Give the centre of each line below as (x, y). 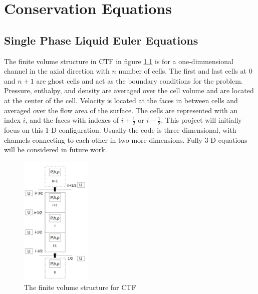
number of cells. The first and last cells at (183, 71)
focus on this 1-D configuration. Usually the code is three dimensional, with (120, 129)
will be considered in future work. (56, 150)
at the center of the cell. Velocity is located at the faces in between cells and (121, 100)
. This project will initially (201, 120)
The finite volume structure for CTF (80, 287)
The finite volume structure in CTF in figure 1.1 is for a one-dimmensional (119, 61)
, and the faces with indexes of (72, 120)
